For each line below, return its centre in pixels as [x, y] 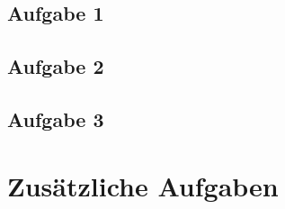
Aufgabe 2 [56, 66]
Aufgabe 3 [56, 118]
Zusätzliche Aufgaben [143, 185]
